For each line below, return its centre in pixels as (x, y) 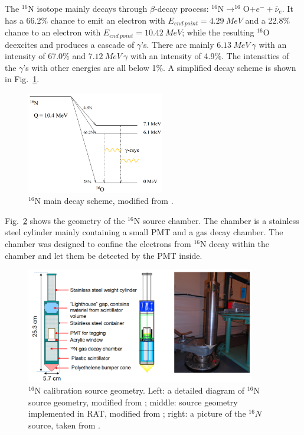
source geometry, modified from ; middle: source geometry (133, 402)
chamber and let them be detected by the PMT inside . (104, 255)
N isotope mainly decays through (88, 8)
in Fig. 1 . (22, 79)
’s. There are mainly (178, 44)
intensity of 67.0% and (45, 56)
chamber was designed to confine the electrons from (98, 243)
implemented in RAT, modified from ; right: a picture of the (137, 413)
